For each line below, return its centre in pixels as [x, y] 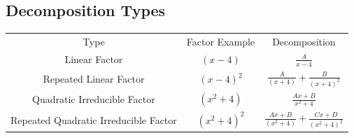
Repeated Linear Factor [94, 79]
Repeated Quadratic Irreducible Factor [94, 119]
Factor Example [221, 41]
